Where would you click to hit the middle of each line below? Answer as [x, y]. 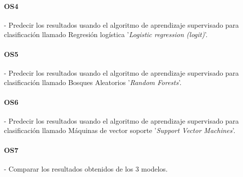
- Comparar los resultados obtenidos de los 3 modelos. [86, 168]
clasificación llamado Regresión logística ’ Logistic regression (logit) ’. [106, 34]
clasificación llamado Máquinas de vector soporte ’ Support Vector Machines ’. [120, 130]
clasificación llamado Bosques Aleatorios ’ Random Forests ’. [93, 82]
